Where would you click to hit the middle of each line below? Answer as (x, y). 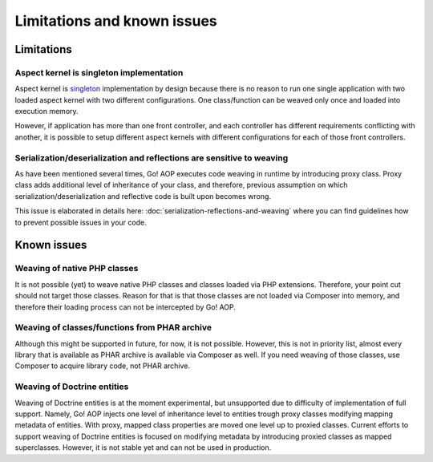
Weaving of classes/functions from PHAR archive (113, 327)
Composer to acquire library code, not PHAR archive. (102, 366)
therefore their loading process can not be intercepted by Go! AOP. (125, 307)
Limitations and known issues (116, 21)
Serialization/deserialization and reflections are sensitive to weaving (152, 158)
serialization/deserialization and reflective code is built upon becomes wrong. (143, 196)
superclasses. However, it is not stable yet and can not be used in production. (143, 448)
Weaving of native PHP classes (77, 269)
